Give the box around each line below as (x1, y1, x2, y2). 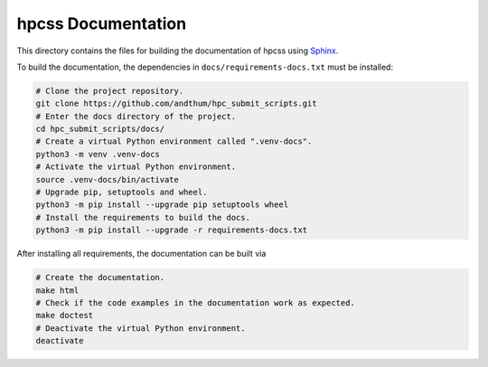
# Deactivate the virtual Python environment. (35, 323, 246, 334)
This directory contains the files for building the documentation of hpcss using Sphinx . (16, 45, 339, 56)
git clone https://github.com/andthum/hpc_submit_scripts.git (35, 99, 317, 108)
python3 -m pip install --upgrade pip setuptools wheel (35, 200, 289, 210)
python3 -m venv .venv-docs (35, 149, 160, 159)
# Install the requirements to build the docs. (35, 212, 250, 222)
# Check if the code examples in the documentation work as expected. (35, 297, 356, 307)
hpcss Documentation (16, 14, 187, 33)
